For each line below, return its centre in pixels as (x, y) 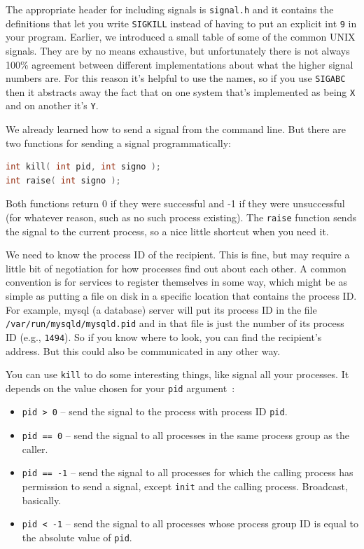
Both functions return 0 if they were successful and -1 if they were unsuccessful (175, 203)
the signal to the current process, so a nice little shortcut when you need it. (167, 231)
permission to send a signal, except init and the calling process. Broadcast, (185, 486)
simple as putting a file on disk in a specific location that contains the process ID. (181, 296)
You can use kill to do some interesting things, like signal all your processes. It (177, 374)
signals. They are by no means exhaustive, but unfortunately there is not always (178, 50)
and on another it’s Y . (52, 105)
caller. (35, 449)
